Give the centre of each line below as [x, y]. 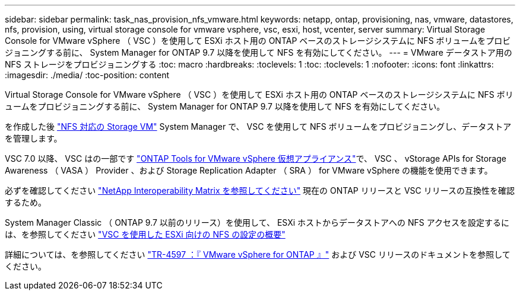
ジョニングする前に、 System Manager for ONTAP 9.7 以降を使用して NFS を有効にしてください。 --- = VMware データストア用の [259, 52]
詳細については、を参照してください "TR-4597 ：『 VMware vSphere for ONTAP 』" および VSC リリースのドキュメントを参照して [258, 254]
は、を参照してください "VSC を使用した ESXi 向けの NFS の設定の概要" [145, 234]
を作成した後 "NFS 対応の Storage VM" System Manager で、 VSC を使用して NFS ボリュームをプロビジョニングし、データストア [258, 126]
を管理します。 [34, 138]
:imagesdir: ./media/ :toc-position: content [87, 75]
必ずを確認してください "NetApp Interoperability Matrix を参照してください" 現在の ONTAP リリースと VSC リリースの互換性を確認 [260, 190]
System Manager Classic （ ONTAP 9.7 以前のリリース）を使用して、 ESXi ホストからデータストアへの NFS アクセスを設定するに [257, 222]
